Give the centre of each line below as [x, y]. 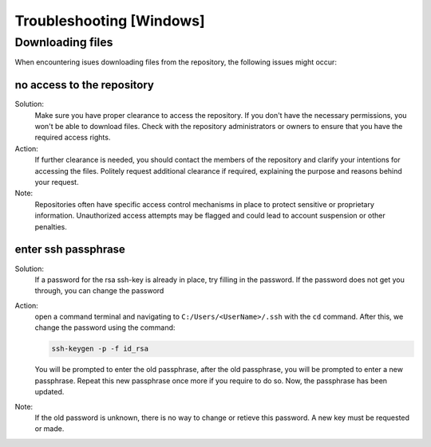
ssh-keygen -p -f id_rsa [100, 349]
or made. [49, 429]
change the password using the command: [105, 327]
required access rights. [73, 137]
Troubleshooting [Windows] [110, 21]
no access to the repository [85, 85]
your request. [57, 182]
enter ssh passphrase [70, 250]
